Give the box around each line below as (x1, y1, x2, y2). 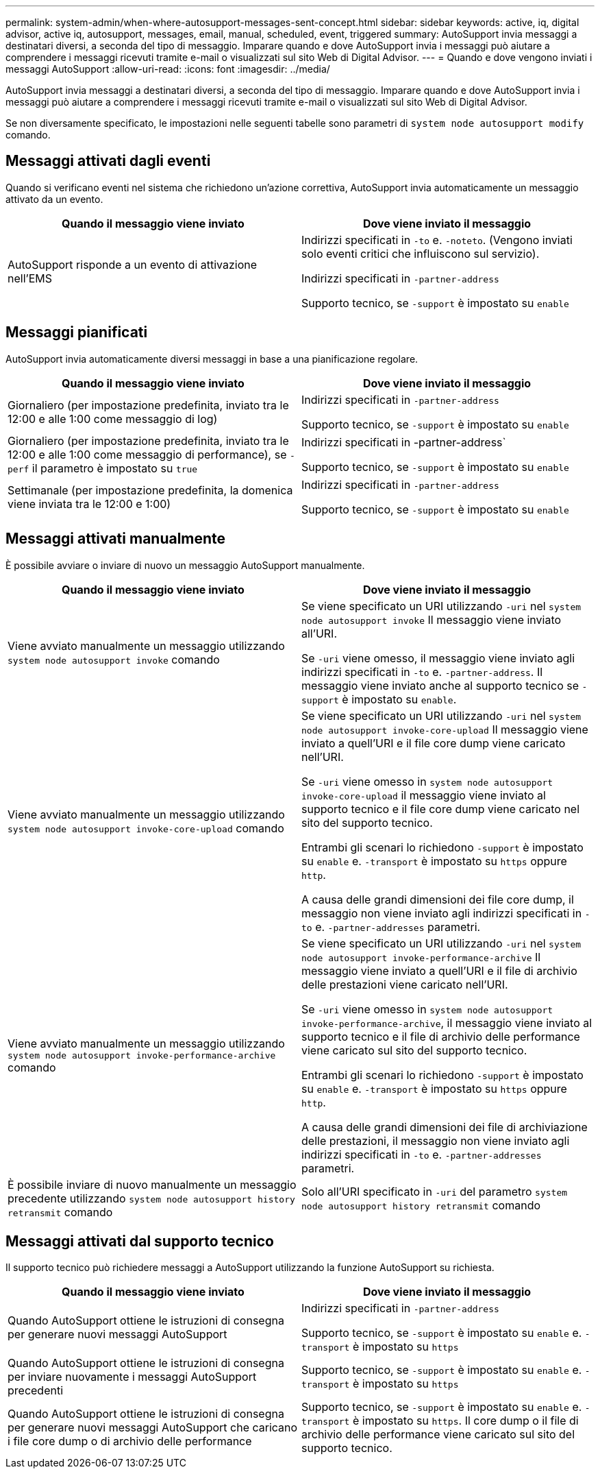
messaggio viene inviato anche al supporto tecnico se (301, 678, 579, 692)
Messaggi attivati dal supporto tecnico (5, 1232, 274, 1250)
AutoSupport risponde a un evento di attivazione (8, 257, 258, 271)
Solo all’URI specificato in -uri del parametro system (301, 1184, 568, 1198)
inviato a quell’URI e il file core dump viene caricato (301, 736, 566, 750)
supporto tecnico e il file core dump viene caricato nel (301, 801, 580, 816)
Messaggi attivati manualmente (5, 530, 226, 548)
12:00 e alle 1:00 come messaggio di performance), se (8, 447, 287, 461)
